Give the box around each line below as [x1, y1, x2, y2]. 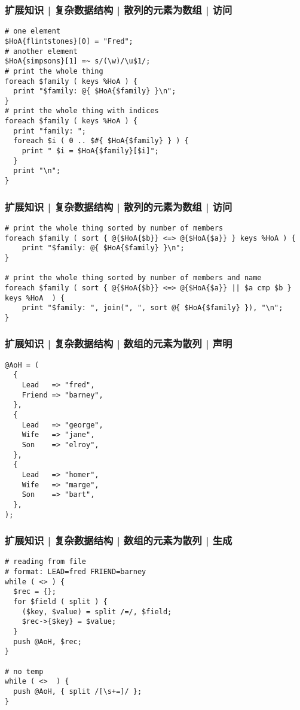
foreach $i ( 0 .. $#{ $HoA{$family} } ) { [13, 136, 189, 145]
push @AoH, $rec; [13, 637, 82, 646]
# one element [5, 27, 61, 36]
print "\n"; [13, 166, 61, 175]
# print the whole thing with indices [5, 107, 159, 116]
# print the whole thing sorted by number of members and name [5, 274, 262, 283]
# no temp [5, 667, 44, 676]
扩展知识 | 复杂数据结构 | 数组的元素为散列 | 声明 [5, 336, 232, 351]
